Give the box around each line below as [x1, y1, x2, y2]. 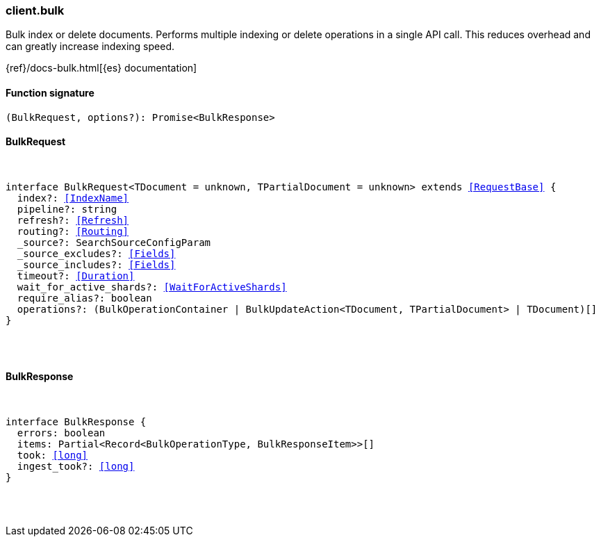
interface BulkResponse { [6, 416, 147, 428]
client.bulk [6, 3, 65, 17]
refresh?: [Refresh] [17, 214, 129, 226]
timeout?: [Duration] [17, 270, 135, 281]
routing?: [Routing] [17, 225, 129, 237]
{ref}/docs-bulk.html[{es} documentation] [6, 62, 197, 74]
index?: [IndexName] [17, 192, 129, 204]
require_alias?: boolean [17, 292, 152, 304]
